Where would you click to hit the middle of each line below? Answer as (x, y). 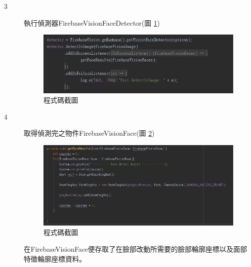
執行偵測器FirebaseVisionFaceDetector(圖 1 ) (92, 22)
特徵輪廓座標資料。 (55, 258)
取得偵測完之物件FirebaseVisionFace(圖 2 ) (89, 133)
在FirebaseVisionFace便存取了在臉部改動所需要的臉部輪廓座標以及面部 (136, 249)
